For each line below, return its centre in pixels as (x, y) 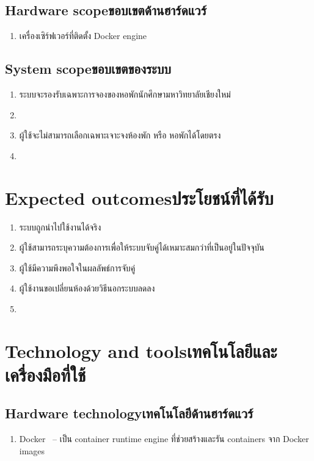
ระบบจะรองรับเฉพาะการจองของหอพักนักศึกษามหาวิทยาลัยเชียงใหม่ (125, 94)
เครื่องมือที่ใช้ (46, 374)
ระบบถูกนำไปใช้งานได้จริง (60, 227)
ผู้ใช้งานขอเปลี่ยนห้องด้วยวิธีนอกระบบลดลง (87, 288)
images (32, 450)
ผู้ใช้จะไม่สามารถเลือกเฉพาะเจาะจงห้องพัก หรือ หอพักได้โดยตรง (120, 135)
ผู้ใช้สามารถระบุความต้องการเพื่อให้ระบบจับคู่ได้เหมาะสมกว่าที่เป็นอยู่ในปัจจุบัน (142, 247)
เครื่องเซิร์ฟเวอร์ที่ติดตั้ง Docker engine (83, 36)
